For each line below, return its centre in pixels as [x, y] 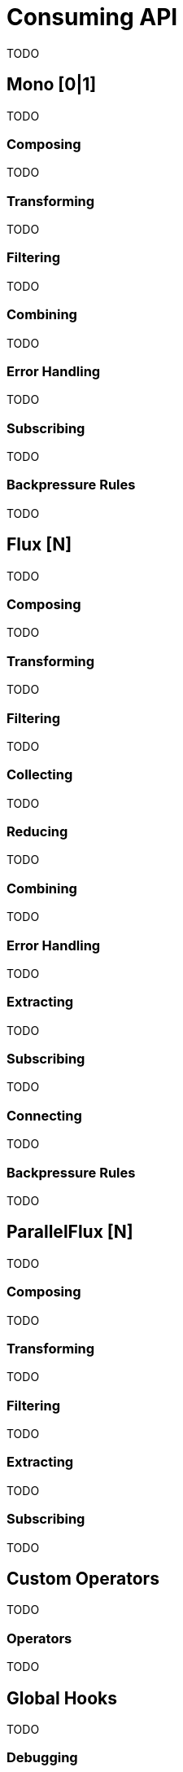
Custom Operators [83, 1578]
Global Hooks [62, 1698]
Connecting [44, 1115]
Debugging [42, 1758]
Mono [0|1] [52, 85]
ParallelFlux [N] [70, 1232]
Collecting [40, 775]
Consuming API [92, 17]
